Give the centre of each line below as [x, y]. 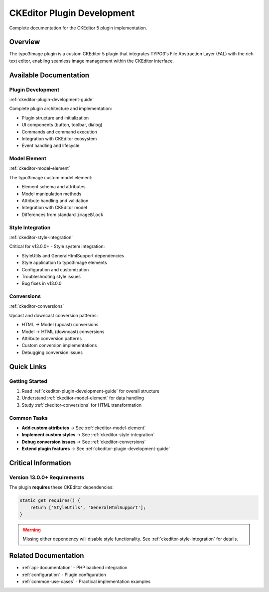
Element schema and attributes [54, 187]
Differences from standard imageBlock [63, 215]
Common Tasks [29, 418]
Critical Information [40, 463]
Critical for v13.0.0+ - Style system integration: [57, 246]
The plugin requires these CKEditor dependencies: [62, 487]
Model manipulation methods [52, 194]
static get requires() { [50, 501]
